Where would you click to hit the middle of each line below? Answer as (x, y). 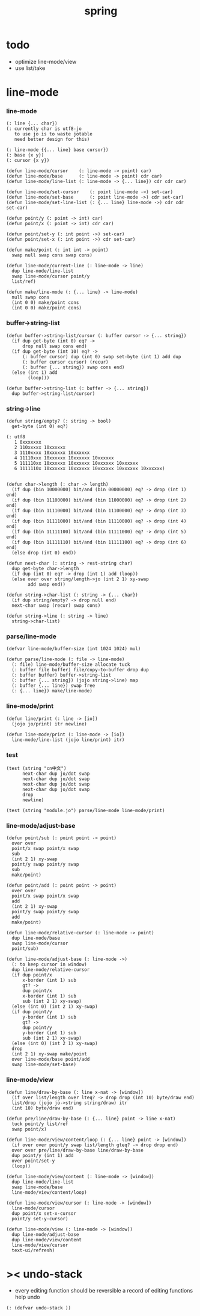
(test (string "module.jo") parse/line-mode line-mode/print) (86, 810)
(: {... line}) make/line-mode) (52, 691)
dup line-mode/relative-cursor (51, 970)
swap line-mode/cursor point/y (51, 276)
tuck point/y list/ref (40, 1124)
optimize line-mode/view (46, 61)
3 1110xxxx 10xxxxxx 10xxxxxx (52, 453)
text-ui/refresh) (33, 1250)
